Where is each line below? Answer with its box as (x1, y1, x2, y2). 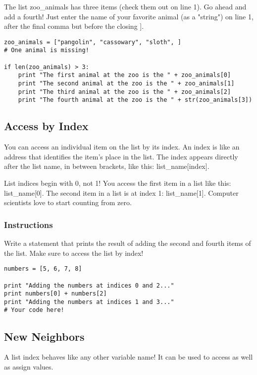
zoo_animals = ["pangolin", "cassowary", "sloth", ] (4, 38, 181, 46)
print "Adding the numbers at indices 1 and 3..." (4, 298, 174, 305)
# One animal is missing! (4, 47, 89, 54)
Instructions (4, 218, 53, 230)
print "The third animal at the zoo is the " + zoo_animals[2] (18, 88, 231, 95)
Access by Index (4, 118, 89, 134)
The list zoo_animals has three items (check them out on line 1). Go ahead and (4, 1, 247, 11)
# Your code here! (4, 306, 64, 314)
